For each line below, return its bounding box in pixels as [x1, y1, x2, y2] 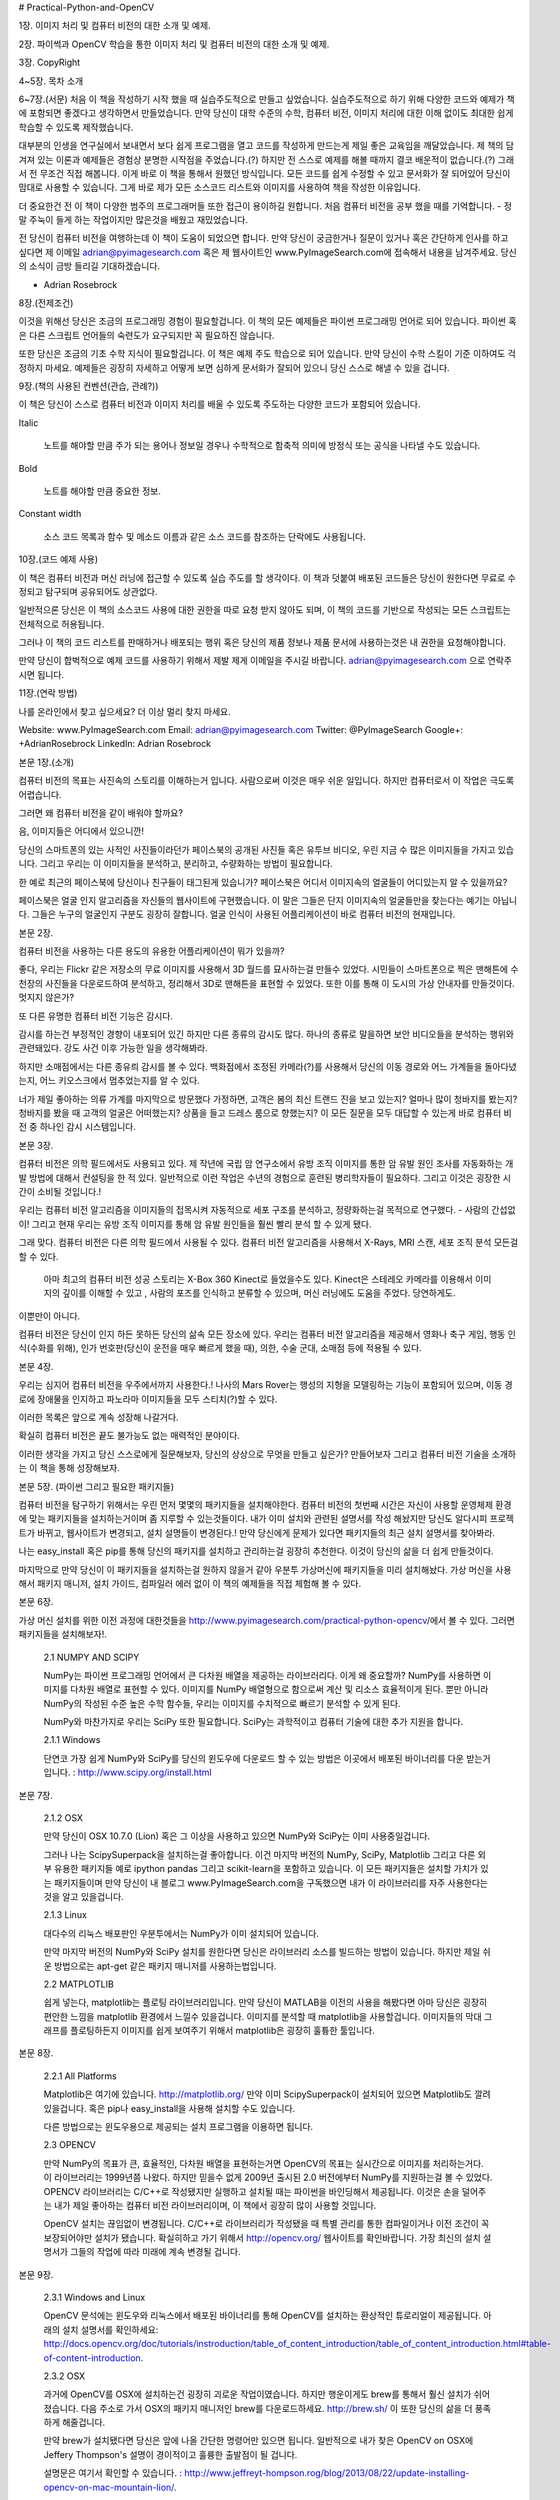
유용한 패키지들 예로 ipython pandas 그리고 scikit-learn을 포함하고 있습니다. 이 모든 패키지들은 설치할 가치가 [53, 1863, 479, 1875]
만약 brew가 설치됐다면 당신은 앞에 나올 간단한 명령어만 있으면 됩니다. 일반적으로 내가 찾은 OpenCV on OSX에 [43, 2435, 474, 2447]
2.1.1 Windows [43, 1734, 101, 1746]
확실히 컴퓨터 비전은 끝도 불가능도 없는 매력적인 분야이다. [18, 1430, 240, 1442]
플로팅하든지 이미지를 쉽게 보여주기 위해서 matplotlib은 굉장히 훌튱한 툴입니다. [70, 2025, 375, 2037]
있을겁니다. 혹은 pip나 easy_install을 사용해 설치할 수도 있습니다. [43, 2102, 296, 2114]
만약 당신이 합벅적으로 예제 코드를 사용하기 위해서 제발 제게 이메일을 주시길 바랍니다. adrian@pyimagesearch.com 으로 [18, 655, 486, 667]
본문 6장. [18, 1596, 54, 1608]
